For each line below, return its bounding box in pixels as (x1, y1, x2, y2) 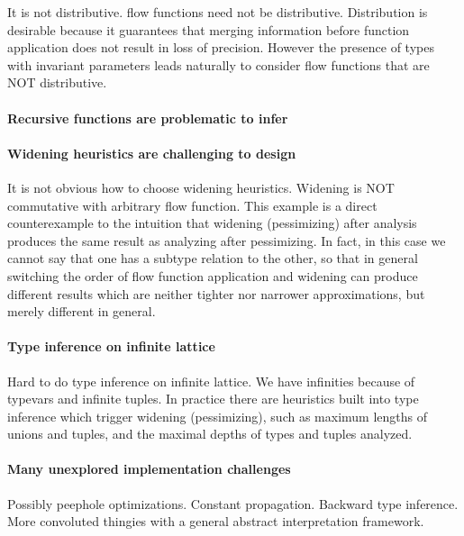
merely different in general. (7, 302, 156, 321)
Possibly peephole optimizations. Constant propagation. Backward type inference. (7, 494, 459, 513)
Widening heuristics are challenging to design (7, 143, 296, 162)
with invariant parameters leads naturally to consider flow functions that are (7, 55, 430, 74)
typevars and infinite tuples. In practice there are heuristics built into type (7, 389, 419, 408)
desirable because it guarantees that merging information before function (7, 20, 410, 39)
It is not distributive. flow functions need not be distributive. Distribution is (7, 3, 428, 21)
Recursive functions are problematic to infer (7, 108, 288, 127)
